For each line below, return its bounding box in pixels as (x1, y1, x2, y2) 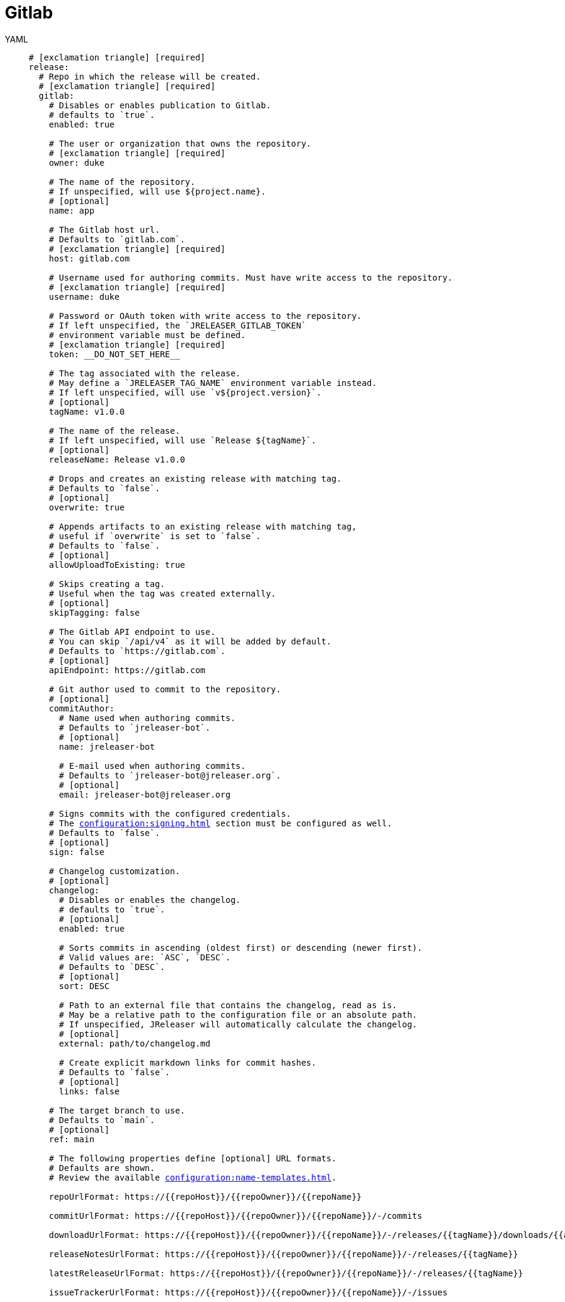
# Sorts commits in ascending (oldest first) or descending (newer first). (59, 942, 423, 953)
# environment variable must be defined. (48, 330, 246, 340)
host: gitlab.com (48, 253, 130, 263)
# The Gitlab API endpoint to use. (48, 626, 215, 637)
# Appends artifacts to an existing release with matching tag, (48, 521, 357, 531)
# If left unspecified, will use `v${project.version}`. (48, 387, 321, 397)
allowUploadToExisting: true (48, 559, 186, 570)
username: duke (48, 291, 120, 302)
